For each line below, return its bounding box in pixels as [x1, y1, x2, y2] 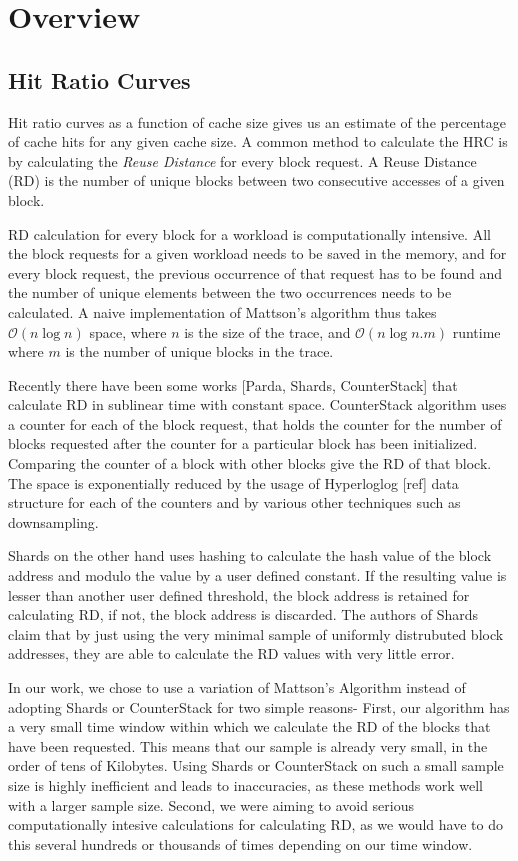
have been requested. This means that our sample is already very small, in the [8, 735, 488, 756]
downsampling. [8, 511, 99, 532]
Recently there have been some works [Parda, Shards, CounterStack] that [8, 374, 458, 395]
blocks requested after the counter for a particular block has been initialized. [8, 433, 478, 454]
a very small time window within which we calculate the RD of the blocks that [8, 716, 491, 737]
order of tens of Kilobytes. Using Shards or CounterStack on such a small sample [8, 755, 504, 776]
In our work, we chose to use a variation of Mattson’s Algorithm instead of [8, 677, 466, 698]
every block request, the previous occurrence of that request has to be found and [8, 262, 503, 283]
